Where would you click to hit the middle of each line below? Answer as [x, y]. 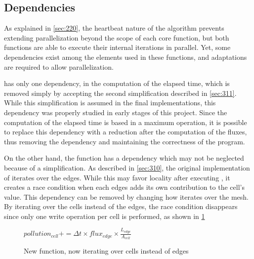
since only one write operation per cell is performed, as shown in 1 [105, 216]
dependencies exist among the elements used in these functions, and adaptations [126, 57]
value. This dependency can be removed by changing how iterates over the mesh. [126, 196]
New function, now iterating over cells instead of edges [106, 251]
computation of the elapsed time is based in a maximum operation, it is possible [126, 122]
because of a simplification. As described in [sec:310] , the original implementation [127, 167]
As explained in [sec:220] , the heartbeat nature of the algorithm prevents [114, 28]
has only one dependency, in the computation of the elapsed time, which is [117, 83]
